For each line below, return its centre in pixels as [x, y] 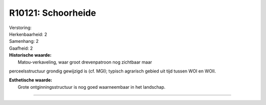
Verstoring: [20, 28]
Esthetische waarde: [31, 80]
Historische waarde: [30, 55]
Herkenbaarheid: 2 [28, 34]
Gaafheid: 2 [21, 48]
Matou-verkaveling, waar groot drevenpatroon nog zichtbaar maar [85, 62]
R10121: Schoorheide [52, 13]
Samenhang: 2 [24, 41]
